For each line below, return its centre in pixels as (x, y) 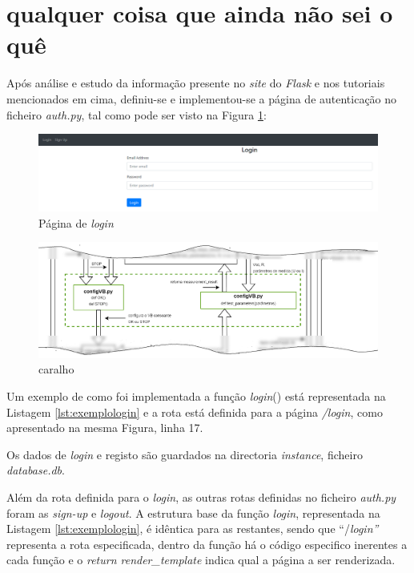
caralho (56, 369)
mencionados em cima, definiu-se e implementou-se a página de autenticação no (202, 98)
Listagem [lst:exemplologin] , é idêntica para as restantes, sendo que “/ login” (193, 529)
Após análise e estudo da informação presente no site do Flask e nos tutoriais (196, 83)
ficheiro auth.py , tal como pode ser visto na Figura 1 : (137, 114)
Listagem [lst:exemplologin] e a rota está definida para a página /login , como (195, 412)
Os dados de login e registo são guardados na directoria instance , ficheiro (185, 454)
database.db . (36, 470)
